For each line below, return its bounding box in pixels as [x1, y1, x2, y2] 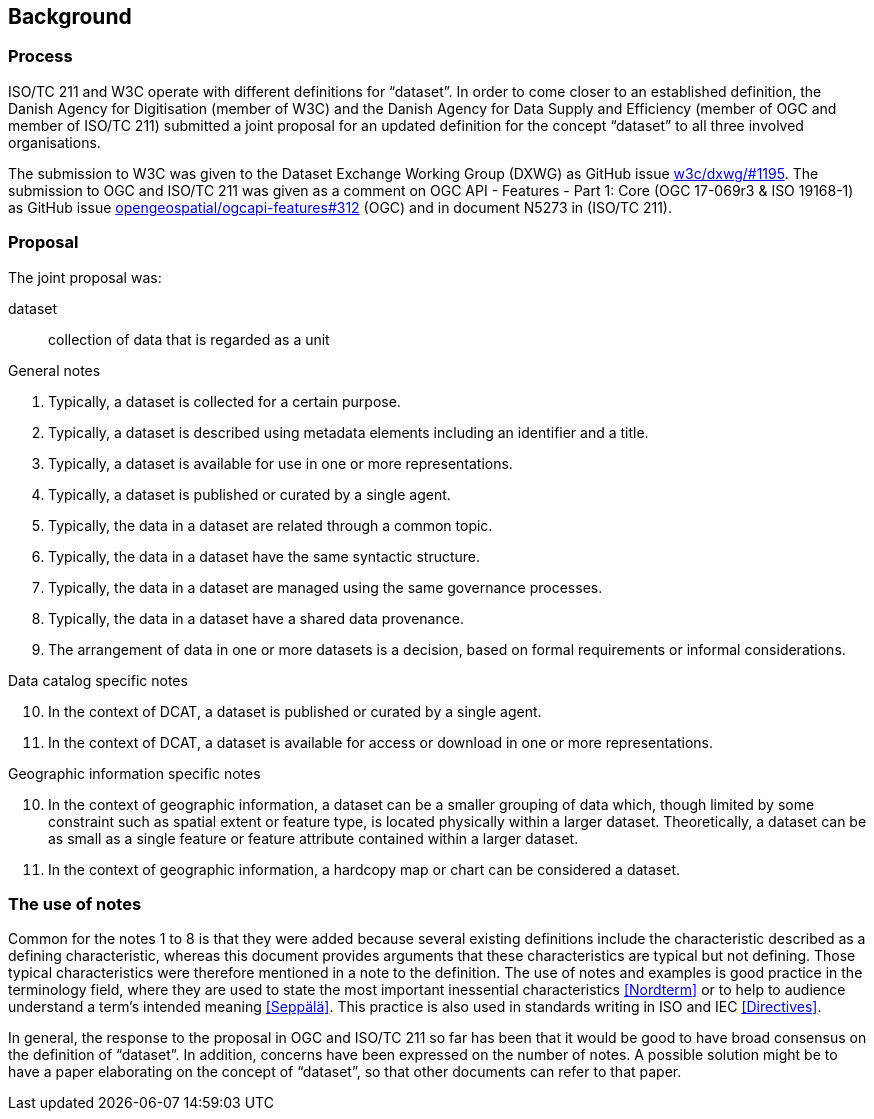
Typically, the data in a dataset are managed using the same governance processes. [48, 578, 603, 596]
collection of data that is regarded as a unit [48, 330, 330, 348]
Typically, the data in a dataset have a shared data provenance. [48, 609, 464, 627]
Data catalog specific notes [8, 671, 188, 689]
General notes [8, 361, 101, 379]
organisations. [8, 133, 101, 151]
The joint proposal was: [8, 268, 162, 286]
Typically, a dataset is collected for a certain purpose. [48, 392, 401, 410]
